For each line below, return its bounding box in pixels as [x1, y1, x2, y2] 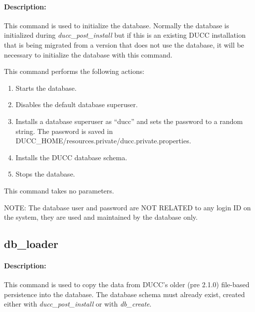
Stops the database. [15, 169, 75, 179]
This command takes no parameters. [4, 185, 114, 195]
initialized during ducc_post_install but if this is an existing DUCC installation [4, 30, 246, 40]
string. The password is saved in [15, 125, 113, 136]
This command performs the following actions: [4, 66, 145, 76]
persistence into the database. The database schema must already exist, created [4, 289, 245, 299]
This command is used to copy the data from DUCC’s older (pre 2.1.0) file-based [4, 279, 250, 290]
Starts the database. [15, 82, 77, 93]
